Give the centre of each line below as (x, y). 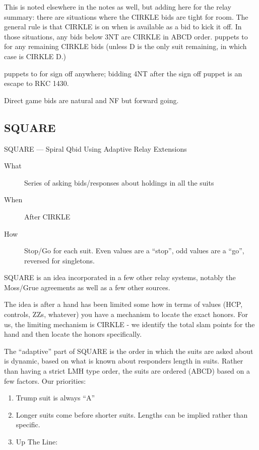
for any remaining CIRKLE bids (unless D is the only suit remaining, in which (125, 46)
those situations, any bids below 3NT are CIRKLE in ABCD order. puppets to (126, 36)
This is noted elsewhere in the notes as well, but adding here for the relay (118, 7)
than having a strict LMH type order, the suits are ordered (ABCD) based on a (127, 371)
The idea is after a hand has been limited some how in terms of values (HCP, (123, 304)
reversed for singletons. (59, 260)
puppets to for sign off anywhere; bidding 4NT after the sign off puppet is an (123, 73)
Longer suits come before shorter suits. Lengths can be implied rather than (132, 414)
